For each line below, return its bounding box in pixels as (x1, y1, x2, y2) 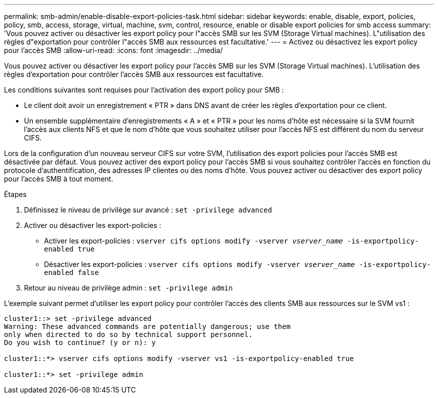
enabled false (44, 268, 99, 276)
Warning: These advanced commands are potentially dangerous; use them (4, 322, 291, 330)
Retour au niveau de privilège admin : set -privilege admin (24, 283, 233, 292)
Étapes (4, 190, 27, 198)
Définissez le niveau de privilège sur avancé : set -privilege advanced (24, 205, 272, 214)
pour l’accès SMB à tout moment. (4, 174, 113, 183)
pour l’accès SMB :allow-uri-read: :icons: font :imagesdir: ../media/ (4, 46, 223, 54)
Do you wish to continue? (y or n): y (4, 338, 156, 346)
